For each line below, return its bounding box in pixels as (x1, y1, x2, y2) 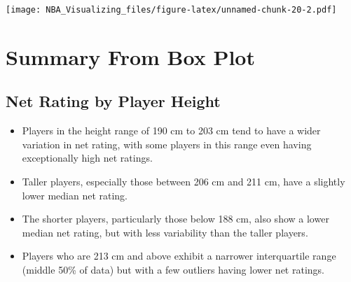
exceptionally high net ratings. (22, 150, 153, 165)
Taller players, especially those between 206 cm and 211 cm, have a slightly (22, 174, 345, 189)
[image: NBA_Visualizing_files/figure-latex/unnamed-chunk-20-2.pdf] (6, 5, 337, 15)
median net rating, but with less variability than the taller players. (22, 225, 308, 239)
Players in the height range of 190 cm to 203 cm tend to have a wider (22, 123, 321, 138)
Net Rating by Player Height (6, 90, 221, 112)
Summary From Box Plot (6, 42, 255, 71)
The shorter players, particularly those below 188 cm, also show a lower (22, 211, 329, 226)
